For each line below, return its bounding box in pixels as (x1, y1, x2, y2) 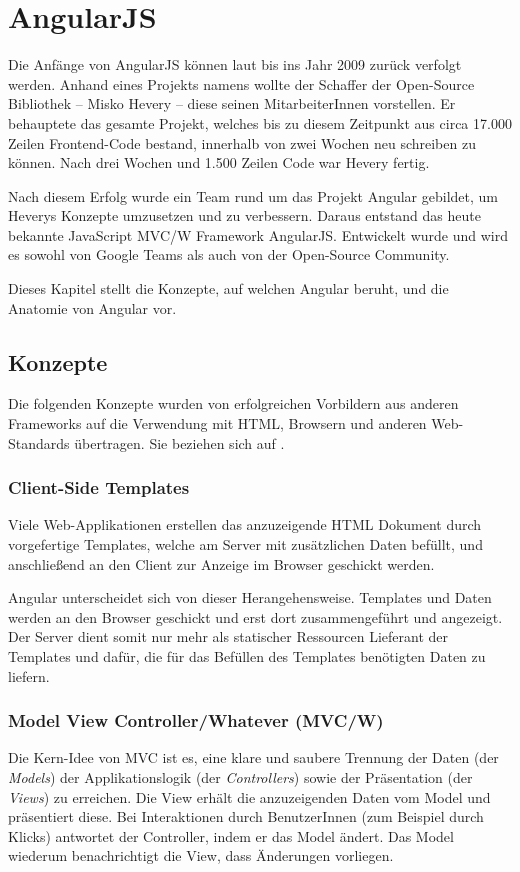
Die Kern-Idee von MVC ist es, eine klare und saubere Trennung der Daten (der (8, 747, 499, 768)
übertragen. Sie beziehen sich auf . (74, 432, 285, 453)
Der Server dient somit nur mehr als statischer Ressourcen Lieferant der (8, 626, 449, 647)
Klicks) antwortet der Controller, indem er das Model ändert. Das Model (8, 825, 454, 846)
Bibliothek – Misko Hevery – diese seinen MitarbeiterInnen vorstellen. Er (8, 93, 456, 114)
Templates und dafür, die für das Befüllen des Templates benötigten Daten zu (8, 646, 486, 667)
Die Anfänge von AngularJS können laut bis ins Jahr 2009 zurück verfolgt (8, 54, 462, 75)
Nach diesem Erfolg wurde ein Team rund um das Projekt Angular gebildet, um (8, 185, 498, 206)
